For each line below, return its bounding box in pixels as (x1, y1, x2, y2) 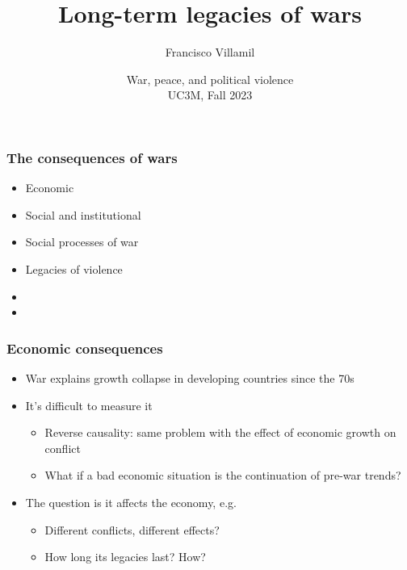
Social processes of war (25, 233, 139, 250)
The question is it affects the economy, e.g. (25, 493, 237, 510)
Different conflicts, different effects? (44, 521, 220, 538)
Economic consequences (6, 337, 163, 358)
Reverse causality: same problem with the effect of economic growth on (44, 424, 397, 441)
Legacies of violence (25, 260, 123, 277)
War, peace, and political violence (126, 70, 294, 87)
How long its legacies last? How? (44, 548, 206, 565)
